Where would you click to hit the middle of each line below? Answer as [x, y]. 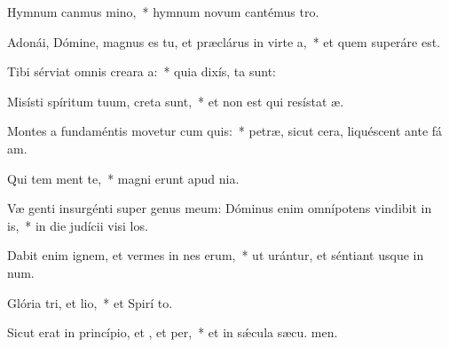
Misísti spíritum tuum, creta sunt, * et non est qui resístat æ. [176, 101]
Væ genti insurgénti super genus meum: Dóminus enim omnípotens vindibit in [220, 208]
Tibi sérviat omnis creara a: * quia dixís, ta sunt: [142, 71]
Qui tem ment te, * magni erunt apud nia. [123, 178]
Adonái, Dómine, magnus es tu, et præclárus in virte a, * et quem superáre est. [224, 41]
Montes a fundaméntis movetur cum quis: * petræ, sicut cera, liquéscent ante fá [225, 131]
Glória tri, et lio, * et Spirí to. [90, 302]
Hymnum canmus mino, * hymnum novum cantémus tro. [163, 12]
